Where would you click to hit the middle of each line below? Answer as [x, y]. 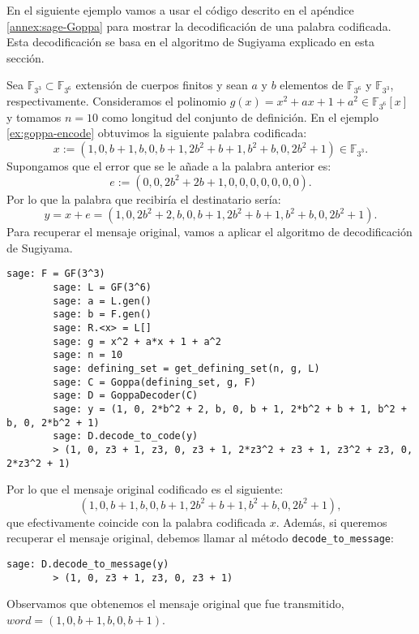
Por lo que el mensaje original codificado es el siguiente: [145, 489]
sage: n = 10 [88, 355]
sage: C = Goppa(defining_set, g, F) [154, 382]
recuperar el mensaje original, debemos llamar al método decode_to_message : [200, 538]
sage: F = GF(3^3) [56, 274]
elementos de [312, 85]
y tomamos [34, 116]
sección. [26, 57]
